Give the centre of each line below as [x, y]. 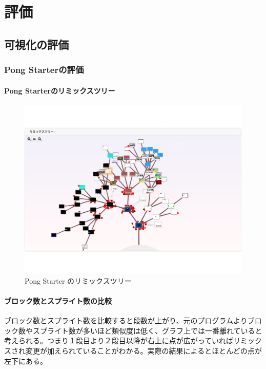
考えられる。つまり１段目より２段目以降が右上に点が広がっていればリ [122, 340]
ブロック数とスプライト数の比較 [58, 301]
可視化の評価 [36, 44]
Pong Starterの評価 [44, 70]
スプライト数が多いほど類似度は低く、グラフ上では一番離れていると [147, 330]
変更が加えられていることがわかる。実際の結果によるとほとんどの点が [144, 351]
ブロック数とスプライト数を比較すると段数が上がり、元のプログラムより [126, 320]
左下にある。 [26, 361]
